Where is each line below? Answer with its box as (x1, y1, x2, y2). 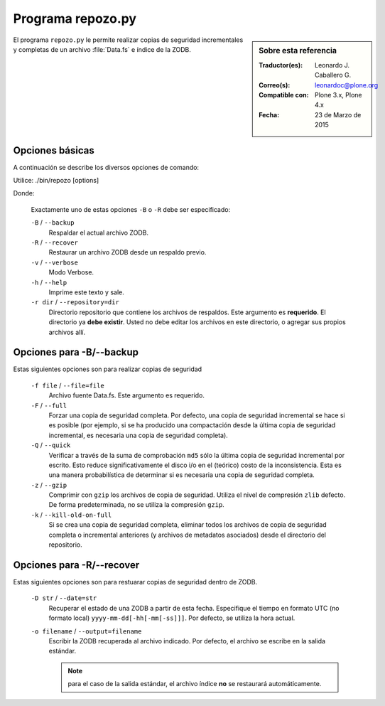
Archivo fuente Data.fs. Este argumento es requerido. (48, 391, 205, 400)
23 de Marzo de (315, 110, 362, 119)
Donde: (13, 189, 35, 198)
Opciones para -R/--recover (13, 559, 140, 571)
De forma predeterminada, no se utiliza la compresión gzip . (48, 501, 225, 509)
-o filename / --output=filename (31, 626, 142, 636)
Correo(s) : (259, 80, 291, 89)
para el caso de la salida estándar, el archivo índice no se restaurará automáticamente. (67, 680, 322, 688)
